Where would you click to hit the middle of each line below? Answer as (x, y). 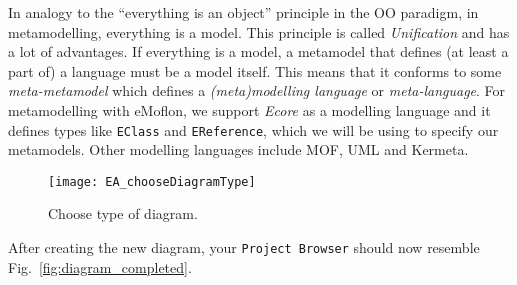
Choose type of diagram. (123, 213)
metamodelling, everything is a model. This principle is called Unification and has (259, 31)
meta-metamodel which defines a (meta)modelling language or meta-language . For (257, 90)
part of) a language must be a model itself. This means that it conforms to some (255, 70)
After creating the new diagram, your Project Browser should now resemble (244, 247)
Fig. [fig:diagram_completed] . (100, 266)
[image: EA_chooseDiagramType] (152, 181)
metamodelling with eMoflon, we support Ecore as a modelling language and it (249, 109)
